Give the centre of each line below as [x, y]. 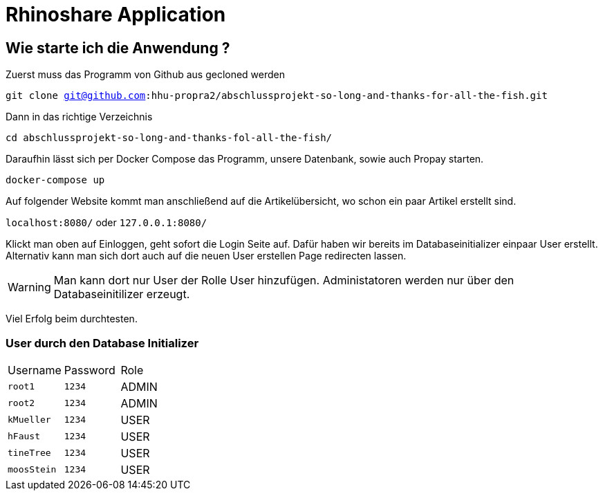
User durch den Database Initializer [102, 343]
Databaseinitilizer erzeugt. [122, 294]
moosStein [32, 470]
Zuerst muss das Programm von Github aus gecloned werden [146, 75]
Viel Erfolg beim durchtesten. [72, 319]
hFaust [24, 437]
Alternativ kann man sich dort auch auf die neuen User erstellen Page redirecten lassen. [206, 256]
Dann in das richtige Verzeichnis [79, 117]
